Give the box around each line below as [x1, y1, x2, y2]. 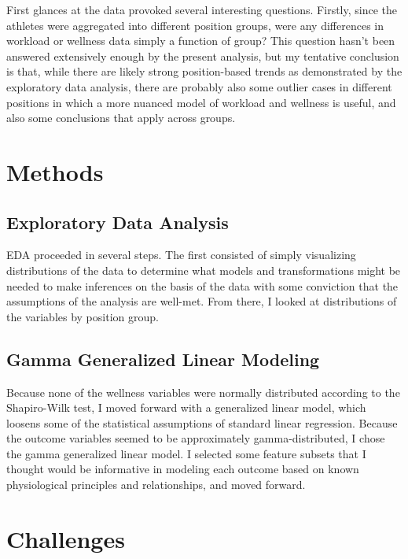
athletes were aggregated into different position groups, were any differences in [6, 17, 384, 33]
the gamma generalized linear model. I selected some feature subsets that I [6, 445, 366, 461]
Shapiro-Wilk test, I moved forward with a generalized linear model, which [6, 399, 366, 416]
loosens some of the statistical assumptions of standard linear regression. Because [6, 414, 398, 431]
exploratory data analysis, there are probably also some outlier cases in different [6, 78, 392, 94]
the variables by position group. [6, 308, 159, 324]
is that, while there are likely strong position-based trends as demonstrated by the [6, 63, 402, 80]
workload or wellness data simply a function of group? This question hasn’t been [6, 32, 395, 49]
